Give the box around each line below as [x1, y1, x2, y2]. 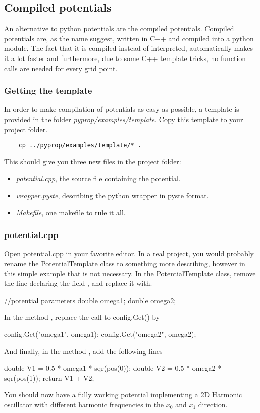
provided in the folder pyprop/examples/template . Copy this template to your [4, 113, 243, 124]
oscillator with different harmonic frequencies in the [4, 399, 164, 409]
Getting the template [4, 84, 92, 97]
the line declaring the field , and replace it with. [4, 278, 152, 288]
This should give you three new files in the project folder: [4, 156, 181, 166]
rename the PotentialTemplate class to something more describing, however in [4, 258, 245, 269]
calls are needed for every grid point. [4, 63, 118, 73]
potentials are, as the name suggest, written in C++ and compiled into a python [4, 33, 254, 43]
